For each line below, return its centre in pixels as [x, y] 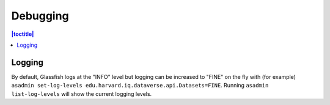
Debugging [40, 16]
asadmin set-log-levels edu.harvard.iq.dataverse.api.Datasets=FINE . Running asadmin [140, 86]
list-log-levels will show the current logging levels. [82, 93]
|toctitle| [23, 34]
